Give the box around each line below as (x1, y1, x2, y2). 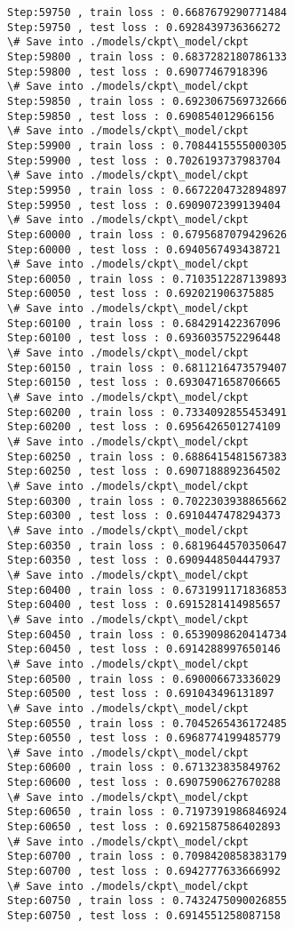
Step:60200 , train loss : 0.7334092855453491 (7, 405, 287, 419)
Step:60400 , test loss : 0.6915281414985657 (7, 598, 281, 612)
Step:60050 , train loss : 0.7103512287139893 (7, 272, 287, 285)
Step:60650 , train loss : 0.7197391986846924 (7, 805, 287, 819)
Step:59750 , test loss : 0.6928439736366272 (7, 20, 281, 34)
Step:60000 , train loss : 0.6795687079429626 (7, 228, 287, 241)
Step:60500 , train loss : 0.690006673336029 (7, 672, 281, 685)
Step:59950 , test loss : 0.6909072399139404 (7, 198, 281, 212)
